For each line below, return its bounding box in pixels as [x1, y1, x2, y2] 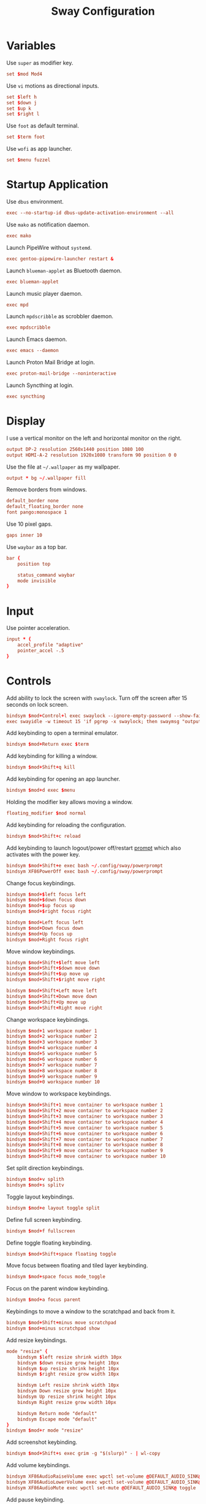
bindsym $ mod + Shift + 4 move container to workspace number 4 [6, 1119, 164, 1125]
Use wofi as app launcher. [6, 145, 72, 153]
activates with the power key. [6, 851, 80, 858]
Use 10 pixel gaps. [6, 520, 53, 528]
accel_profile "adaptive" [17, 642, 84, 648]
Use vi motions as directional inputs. [6, 82, 99, 90]
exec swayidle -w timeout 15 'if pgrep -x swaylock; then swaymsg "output [6, 718, 202, 724]
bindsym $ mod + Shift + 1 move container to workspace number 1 [6, 1102, 164, 1108]
